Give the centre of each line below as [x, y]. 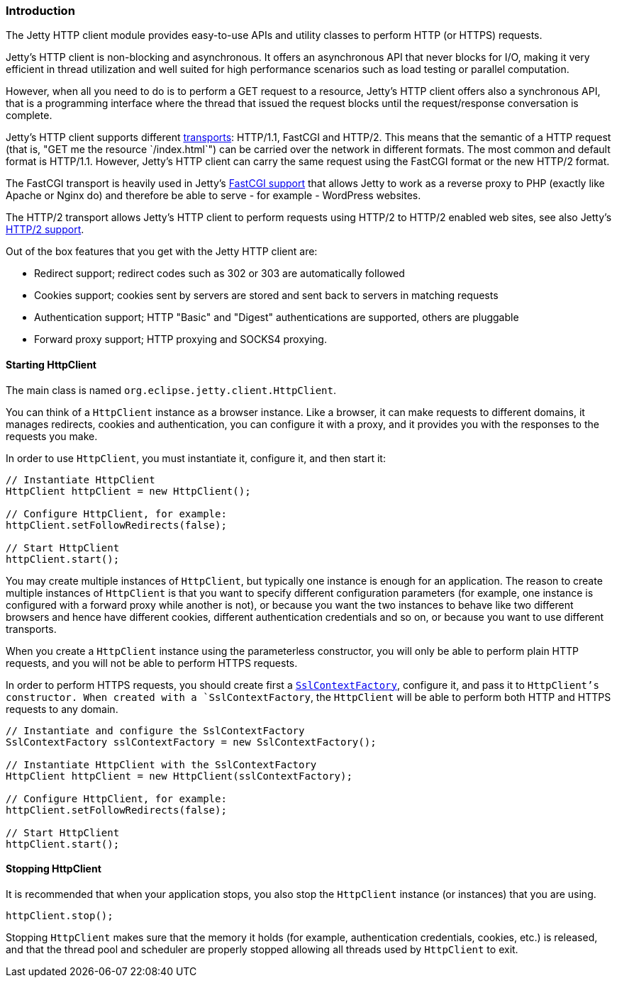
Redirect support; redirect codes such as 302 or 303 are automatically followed [219, 274]
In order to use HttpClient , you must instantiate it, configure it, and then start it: [196, 458]
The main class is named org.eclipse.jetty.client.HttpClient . [171, 390]
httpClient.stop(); [60, 915]
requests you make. [52, 436]
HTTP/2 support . [45, 230]
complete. [29, 116]
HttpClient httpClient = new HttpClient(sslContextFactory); [179, 776]
